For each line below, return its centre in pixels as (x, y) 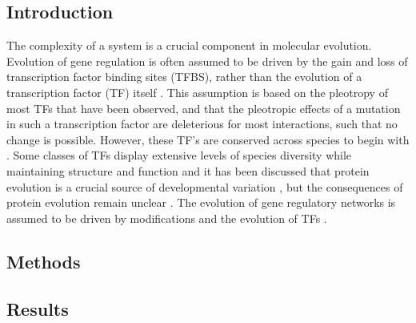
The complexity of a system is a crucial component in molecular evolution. (189, 45)
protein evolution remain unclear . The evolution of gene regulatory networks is (201, 202)
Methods (44, 261)
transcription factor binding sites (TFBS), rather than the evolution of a (184, 77)
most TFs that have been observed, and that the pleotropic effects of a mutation (204, 108)
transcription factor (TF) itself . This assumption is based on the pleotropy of (197, 92)
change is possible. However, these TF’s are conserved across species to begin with (208, 139)
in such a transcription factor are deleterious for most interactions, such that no (202, 124)
